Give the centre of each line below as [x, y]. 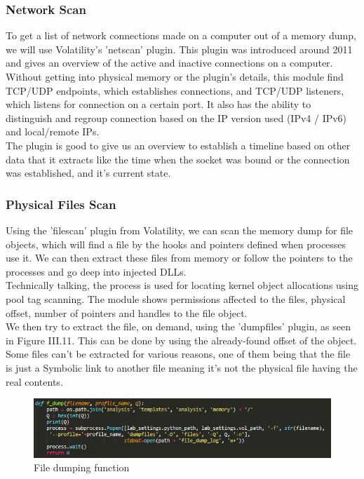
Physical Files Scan [61, 204]
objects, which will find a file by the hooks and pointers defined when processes [176, 244]
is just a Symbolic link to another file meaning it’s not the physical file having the [182, 367]
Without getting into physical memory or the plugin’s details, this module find [175, 76]
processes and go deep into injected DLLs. [96, 271]
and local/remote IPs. [53, 131]
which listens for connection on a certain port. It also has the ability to [159, 104]
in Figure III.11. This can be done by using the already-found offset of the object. [181, 340]
